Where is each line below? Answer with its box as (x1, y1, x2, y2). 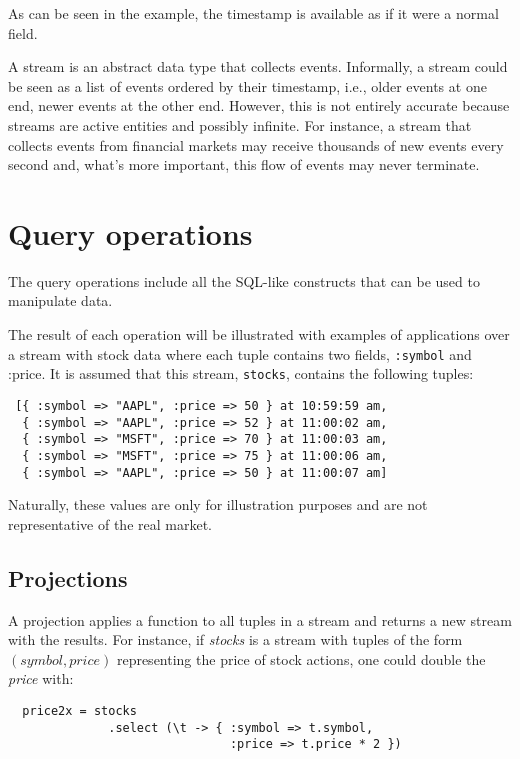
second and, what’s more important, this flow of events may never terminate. (8, 154, 480, 175)
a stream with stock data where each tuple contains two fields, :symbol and (8, 343, 472, 364)
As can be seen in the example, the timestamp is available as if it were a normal (8, 3, 499, 23)
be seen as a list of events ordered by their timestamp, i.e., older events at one (8, 75, 487, 96)
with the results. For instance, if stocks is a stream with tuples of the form (8, 629, 463, 650)
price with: (8, 668, 74, 689)
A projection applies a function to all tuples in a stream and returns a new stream (8, 609, 512, 630)
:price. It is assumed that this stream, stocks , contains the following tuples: (8, 363, 474, 384)
